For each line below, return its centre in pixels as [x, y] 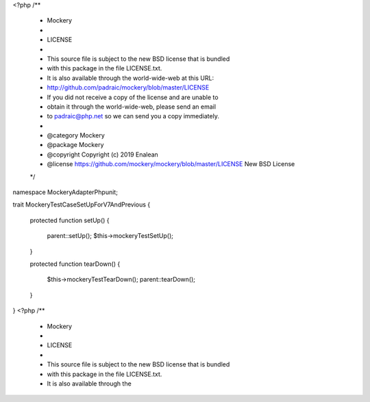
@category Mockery [76, 135]
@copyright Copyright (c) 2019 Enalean [103, 155]
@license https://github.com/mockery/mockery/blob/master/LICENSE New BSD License [171, 164]
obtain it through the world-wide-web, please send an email [131, 107]
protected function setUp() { [70, 220]
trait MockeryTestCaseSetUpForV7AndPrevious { [82, 204]
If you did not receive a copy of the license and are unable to [133, 97]
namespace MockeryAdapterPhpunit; [65, 192]
